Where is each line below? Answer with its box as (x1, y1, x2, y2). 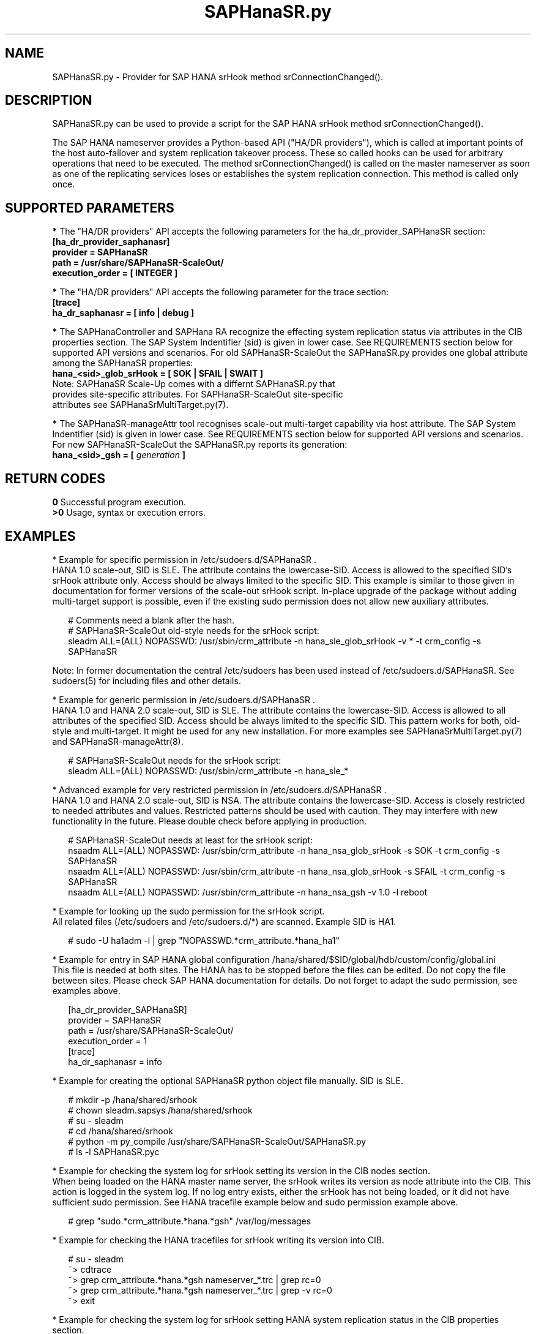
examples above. (52, 985, 121, 996)
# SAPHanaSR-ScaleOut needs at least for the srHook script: (68, 834, 313, 845)
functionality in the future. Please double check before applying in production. (52, 815, 367, 826)
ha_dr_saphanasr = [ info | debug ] (52, 307, 195, 318)
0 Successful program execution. (52, 497, 186, 508)
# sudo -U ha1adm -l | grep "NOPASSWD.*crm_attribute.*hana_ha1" (68, 935, 340, 946)
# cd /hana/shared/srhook (68, 1125, 173, 1136)
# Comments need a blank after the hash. (68, 614, 235, 625)
